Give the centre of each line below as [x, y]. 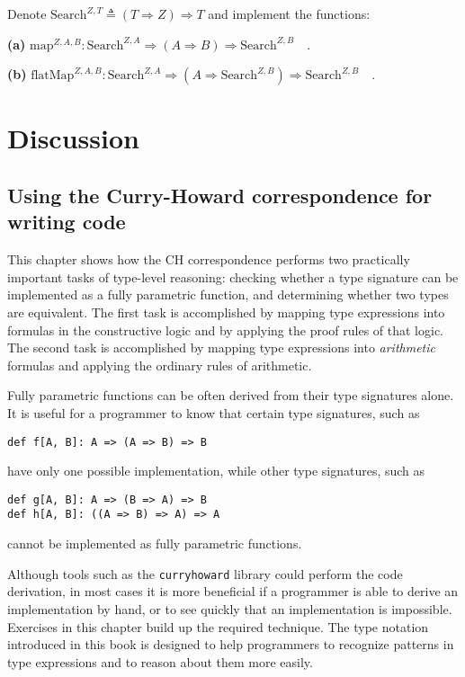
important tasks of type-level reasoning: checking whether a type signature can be [233, 276]
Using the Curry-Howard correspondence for [220, 195]
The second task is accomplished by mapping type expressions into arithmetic [221, 347]
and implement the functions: [289, 13]
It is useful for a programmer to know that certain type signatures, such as [214, 412]
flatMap [53, 76]
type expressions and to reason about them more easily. [160, 661]
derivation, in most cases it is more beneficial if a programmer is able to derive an [233, 591]
